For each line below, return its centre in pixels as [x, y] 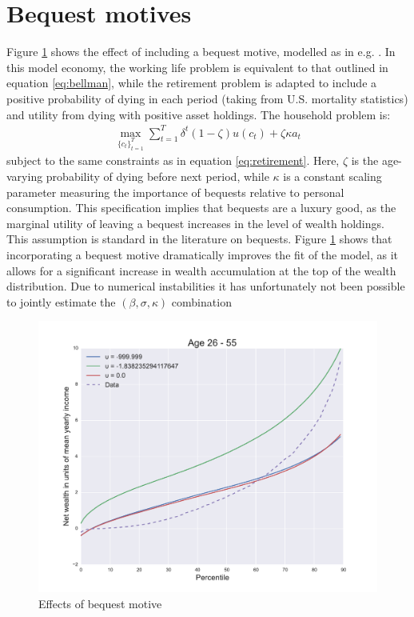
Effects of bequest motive [100, 603]
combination [201, 301]
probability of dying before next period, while [157, 176]
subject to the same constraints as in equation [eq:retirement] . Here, [173, 160]
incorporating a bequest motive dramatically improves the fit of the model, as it [202, 254]
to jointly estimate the [61, 301]
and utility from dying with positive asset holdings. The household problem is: [199, 114]
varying [25, 176]
